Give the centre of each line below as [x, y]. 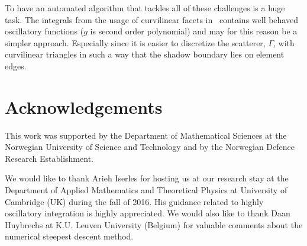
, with [284, 42]
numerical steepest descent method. [69, 236]
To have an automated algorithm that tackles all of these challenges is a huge [145, 8]
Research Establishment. [49, 158]
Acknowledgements [84, 106]
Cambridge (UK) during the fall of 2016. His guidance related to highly [134, 201]
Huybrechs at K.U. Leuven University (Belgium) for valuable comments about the [154, 224]
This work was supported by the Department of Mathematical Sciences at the [146, 135]
